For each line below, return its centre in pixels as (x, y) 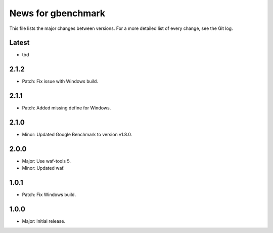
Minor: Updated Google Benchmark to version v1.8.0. (77, 135)
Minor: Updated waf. (43, 168)
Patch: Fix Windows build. (49, 195)
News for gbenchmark (57, 13)
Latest (19, 43)
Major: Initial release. (44, 221)
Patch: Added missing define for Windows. (66, 108)
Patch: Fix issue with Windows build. (60, 82)
